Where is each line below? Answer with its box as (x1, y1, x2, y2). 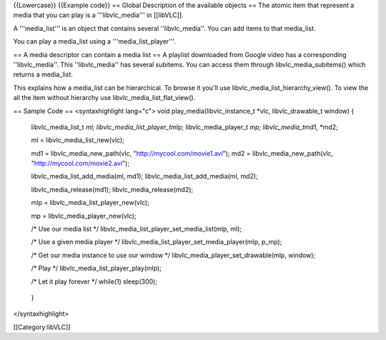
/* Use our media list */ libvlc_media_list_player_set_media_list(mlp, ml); (31, 225, 242, 234)
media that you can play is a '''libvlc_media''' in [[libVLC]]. (13, 11, 184, 19)
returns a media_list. (13, 70, 73, 79)
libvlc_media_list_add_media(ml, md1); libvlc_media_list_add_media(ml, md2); (31, 172, 259, 181)
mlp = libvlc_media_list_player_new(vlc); (31, 199, 150, 207)
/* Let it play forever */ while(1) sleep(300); (31, 277, 157, 286)
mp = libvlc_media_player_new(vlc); (31, 211, 137, 220)
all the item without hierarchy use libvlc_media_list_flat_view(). (13, 94, 196, 102)
